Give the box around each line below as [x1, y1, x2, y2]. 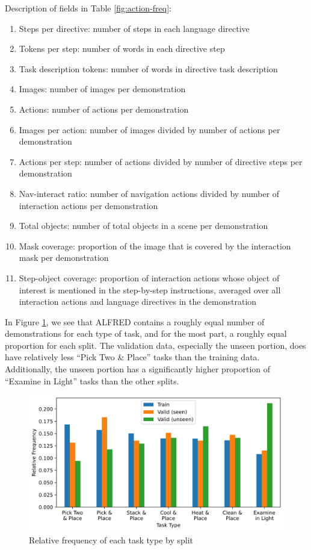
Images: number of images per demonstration [19, 83, 186, 95]
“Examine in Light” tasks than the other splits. [5, 374, 179, 387]
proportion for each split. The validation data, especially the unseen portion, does [5, 339, 306, 351]
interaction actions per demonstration [19, 199, 158, 211]
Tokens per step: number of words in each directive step [19, 42, 225, 55]
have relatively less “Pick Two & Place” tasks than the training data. [5, 351, 260, 363]
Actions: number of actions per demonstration [19, 102, 189, 115]
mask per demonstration [19, 251, 109, 264]
